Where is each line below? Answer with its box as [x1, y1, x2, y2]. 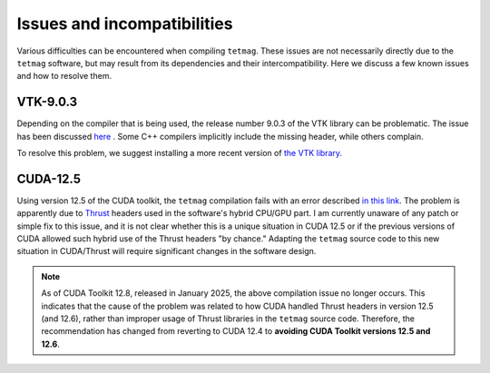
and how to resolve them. [16, 71, 113, 82]
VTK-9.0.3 [16, 94, 78, 110]
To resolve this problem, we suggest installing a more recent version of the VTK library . [16, 148, 343, 159]
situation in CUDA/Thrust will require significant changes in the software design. [16, 246, 317, 257]
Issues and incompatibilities [16, 14, 233, 34]
